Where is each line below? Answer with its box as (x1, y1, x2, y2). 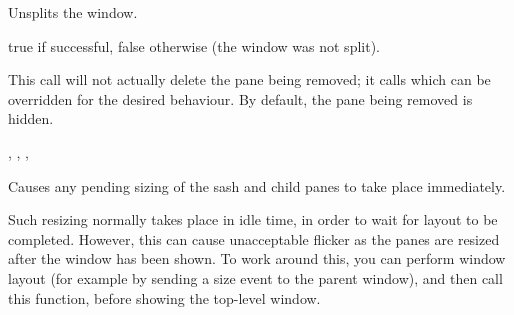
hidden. (8, 108, 54, 129)
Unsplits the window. (8, 2, 138, 22)
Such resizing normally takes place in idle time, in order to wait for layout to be (8, 209, 498, 230)
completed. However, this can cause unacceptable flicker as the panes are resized (8, 228, 500, 249)
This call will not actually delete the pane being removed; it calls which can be (8, 69, 491, 90)
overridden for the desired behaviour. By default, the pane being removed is (8, 88, 473, 109)
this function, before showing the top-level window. (8, 287, 321, 308)
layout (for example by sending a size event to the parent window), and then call (8, 267, 503, 288)
